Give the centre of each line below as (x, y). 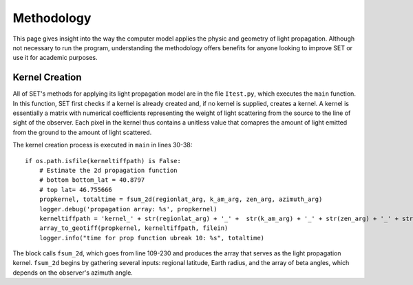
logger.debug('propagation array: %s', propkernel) (128, 209)
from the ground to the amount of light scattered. (82, 132)
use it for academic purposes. (55, 58)
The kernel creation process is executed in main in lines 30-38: (103, 145)
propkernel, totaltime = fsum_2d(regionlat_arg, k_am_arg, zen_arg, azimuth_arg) (181, 199)
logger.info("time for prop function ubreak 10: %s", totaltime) (152, 238)
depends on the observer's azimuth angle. (73, 273)
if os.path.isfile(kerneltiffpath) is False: (103, 161)
